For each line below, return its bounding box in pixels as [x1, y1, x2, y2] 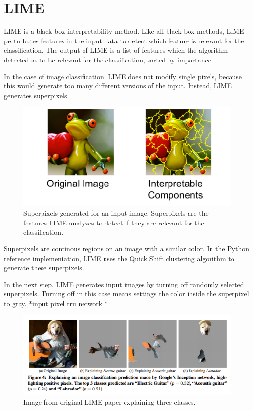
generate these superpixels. [4, 263, 84, 273]
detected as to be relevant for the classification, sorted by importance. [4, 54, 213, 64]
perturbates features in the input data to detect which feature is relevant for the [4, 35, 244, 45]
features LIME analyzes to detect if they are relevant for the [23, 217, 204, 227]
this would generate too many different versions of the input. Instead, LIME [4, 81, 232, 91]
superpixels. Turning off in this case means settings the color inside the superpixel [4, 288, 249, 299]
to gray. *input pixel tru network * [4, 298, 108, 308]
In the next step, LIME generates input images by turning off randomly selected [4, 279, 244, 289]
